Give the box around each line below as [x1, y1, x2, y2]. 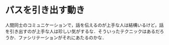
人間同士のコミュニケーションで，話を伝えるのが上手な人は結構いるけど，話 [5, 22, 164, 28]
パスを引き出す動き [5, 4, 85, 16]
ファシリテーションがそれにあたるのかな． [18, 34, 107, 40]
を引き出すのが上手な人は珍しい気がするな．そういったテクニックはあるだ [5, 28, 160, 34]
